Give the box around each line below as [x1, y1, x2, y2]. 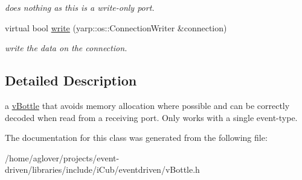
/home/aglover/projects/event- [5, 151, 120, 164]
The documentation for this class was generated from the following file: [5, 131, 268, 144]
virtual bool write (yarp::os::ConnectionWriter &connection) [5, 21, 227, 34]
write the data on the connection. [5, 42, 127, 54]
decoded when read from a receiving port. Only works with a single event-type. [5, 111, 298, 123]
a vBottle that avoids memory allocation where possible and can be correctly [5, 99, 290, 111]
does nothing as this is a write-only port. [5, 1, 155, 13]
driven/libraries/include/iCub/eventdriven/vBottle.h [5, 163, 200, 176]
